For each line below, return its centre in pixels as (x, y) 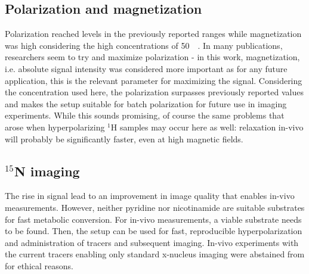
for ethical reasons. (39, 265)
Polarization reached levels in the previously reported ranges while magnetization (153, 34)
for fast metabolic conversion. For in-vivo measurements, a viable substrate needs (153, 219)
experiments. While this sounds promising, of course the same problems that (145, 115)
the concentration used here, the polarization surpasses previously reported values (154, 92)
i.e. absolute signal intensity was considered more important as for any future (146, 68)
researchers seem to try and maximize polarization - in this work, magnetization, (152, 57)
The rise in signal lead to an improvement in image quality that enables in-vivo (150, 196)
